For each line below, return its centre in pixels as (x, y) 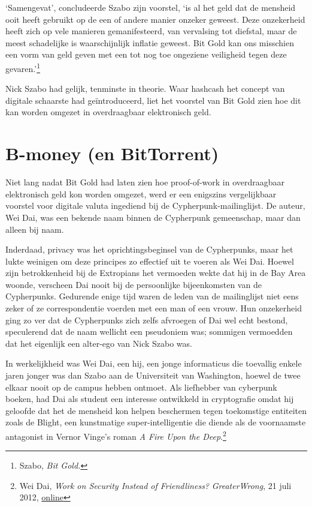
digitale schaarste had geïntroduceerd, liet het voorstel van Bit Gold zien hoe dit (153, 100)
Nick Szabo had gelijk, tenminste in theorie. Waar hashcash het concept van (145, 88)
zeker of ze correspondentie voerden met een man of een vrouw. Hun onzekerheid (154, 308)
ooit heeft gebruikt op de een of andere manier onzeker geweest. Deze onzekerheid (155, 19)
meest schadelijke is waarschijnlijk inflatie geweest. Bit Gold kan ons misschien (150, 42)
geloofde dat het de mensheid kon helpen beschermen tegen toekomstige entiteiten (156, 410)
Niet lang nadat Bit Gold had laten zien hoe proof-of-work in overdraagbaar (145, 182)
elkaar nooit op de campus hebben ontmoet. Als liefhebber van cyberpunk (141, 387)
